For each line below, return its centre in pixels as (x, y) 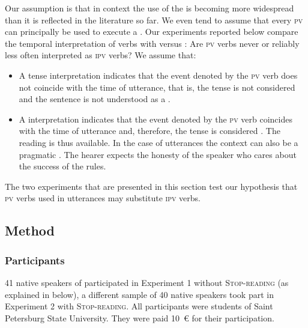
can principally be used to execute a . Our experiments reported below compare (152, 32)
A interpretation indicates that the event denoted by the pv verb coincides (156, 119)
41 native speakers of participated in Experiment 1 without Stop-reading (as (147, 282)
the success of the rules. (62, 166)
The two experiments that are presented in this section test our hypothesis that (151, 186)
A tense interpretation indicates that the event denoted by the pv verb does (158, 75)
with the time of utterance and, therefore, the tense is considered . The (149, 131)
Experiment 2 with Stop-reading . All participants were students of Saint (139, 306)
